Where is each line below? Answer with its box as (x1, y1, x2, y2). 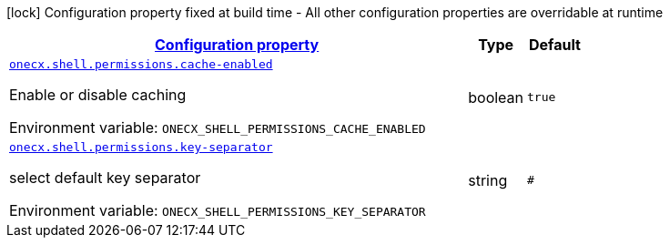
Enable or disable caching (9, 86, 187, 104)
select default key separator (9, 168, 201, 187)
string (468, 170, 508, 189)
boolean (468, 87, 524, 107)
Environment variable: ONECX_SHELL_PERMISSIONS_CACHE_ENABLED (9, 118, 426, 137)
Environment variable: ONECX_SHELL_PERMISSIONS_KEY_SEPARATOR (9, 201, 426, 219)
